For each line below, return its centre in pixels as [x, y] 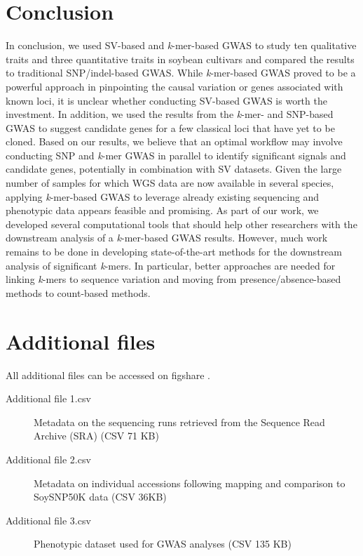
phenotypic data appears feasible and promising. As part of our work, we [162, 210]
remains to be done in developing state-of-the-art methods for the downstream [174, 252]
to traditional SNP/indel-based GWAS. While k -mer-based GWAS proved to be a [181, 73]
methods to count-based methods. [78, 292]
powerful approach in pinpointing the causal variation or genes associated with [174, 86]
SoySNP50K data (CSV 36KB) [100, 497]
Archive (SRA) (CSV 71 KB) [96, 436]
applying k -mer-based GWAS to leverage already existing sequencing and [163, 196]
